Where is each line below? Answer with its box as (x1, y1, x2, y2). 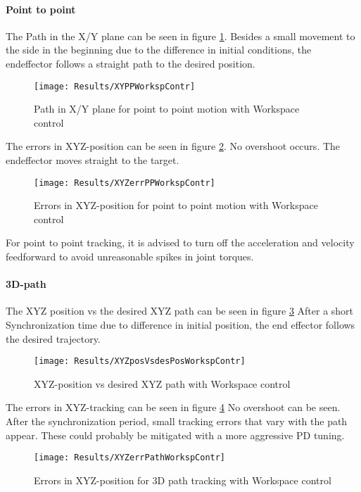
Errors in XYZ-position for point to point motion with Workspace (34, 198, 318, 213)
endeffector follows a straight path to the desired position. (6, 56, 255, 70)
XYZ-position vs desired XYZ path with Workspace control (34, 376, 291, 391)
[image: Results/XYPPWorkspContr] (34, 81, 196, 92)
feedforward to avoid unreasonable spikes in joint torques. (6, 249, 254, 264)
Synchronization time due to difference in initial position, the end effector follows (6, 317, 355, 332)
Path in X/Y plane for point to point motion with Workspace (34, 101, 300, 116)
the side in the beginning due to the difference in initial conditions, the (6, 42, 312, 57)
